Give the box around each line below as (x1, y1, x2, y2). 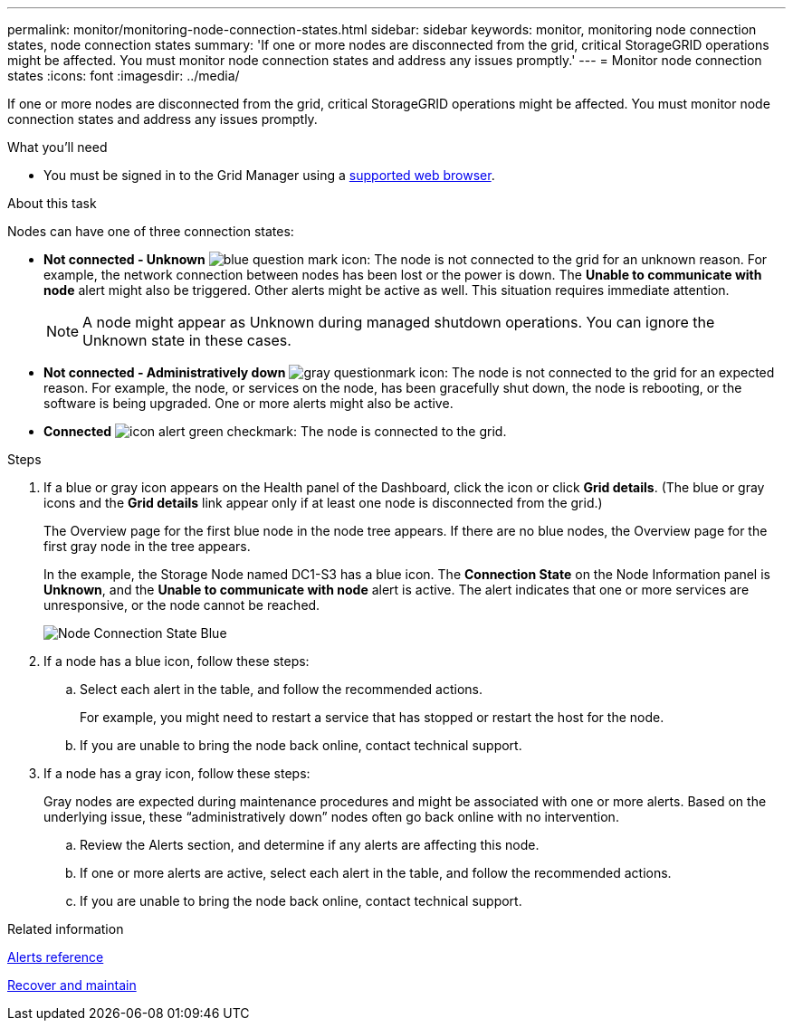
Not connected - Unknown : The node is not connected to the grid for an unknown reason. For (43, 252, 768, 267)
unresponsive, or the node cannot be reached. (43, 597, 320, 613)
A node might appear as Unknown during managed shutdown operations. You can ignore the (82, 313, 715, 331)
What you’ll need (7, 139, 108, 155)
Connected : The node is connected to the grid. (43, 424, 507, 439)
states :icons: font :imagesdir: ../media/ (7, 68, 240, 83)
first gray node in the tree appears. (43, 538, 251, 554)
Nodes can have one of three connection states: (7, 224, 294, 239)
